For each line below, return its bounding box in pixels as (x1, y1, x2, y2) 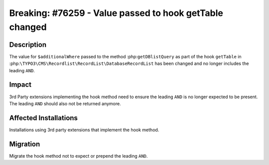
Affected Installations (9, 114, 78, 122)
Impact (9, 80, 32, 89)
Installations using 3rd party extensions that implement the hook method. (9, 127, 159, 133)
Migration (9, 140, 40, 148)
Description (9, 40, 47, 49)
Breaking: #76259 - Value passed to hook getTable (9, 7, 224, 18)
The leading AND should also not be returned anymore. (9, 100, 122, 107)
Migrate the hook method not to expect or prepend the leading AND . (9, 153, 148, 159)
